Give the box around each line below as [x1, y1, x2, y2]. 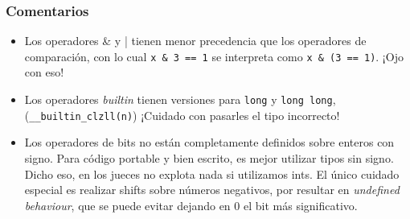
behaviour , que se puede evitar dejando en [24, 196, 231, 213]
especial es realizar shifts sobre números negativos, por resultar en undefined [24, 181, 400, 198]
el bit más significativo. [243, 196, 358, 213]
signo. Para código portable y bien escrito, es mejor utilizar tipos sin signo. [24, 149, 394, 166]
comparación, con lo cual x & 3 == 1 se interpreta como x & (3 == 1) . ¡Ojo [24, 48, 404, 64]
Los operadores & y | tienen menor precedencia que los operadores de [24, 32, 367, 49]
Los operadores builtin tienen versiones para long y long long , [24, 91, 336, 108]
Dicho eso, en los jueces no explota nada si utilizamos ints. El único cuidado [24, 165, 400, 182]
